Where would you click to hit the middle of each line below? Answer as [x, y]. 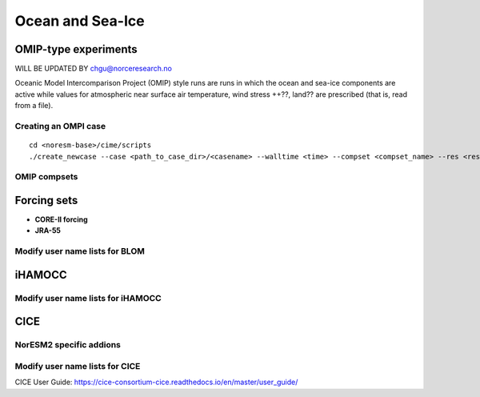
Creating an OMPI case [60, 126]
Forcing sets [46, 200]
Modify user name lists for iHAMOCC [88, 298]
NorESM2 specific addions [68, 345]
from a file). [34, 106]
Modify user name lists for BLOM [80, 251]
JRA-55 [48, 231]
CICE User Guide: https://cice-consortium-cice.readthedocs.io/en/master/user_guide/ [156, 382]
